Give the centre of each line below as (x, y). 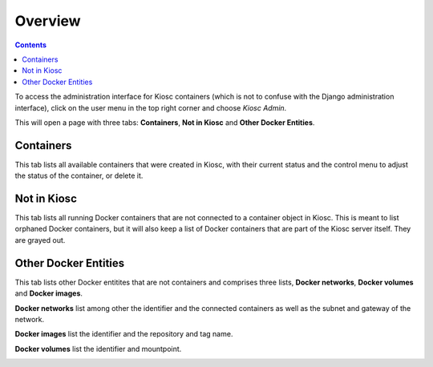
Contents (31, 45)
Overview (48, 21)
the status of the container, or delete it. (79, 175)
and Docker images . (49, 293)
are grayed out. (40, 240)
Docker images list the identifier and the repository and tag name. (124, 334)
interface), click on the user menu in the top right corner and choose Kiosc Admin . (151, 107)
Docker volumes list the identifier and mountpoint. (98, 349)
